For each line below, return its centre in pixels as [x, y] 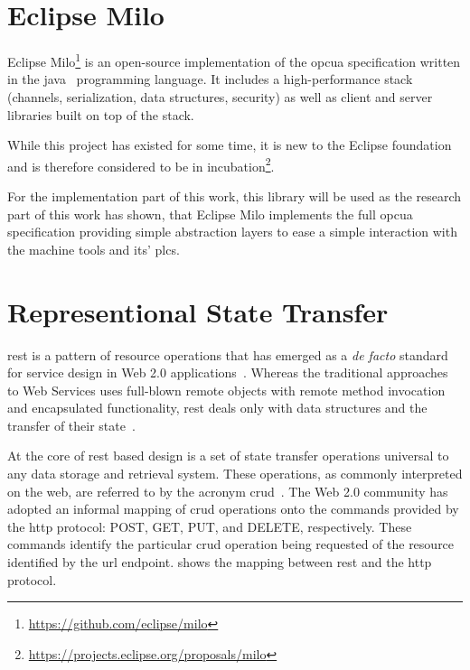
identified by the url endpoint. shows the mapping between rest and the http [220, 562]
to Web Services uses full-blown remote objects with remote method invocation [226, 390]
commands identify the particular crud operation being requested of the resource [231, 544]
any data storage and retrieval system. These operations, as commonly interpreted [235, 474]
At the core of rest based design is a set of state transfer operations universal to [228, 456]
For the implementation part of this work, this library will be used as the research [235, 196]
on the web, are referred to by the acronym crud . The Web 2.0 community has [228, 491]
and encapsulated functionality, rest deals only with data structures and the [217, 408]
